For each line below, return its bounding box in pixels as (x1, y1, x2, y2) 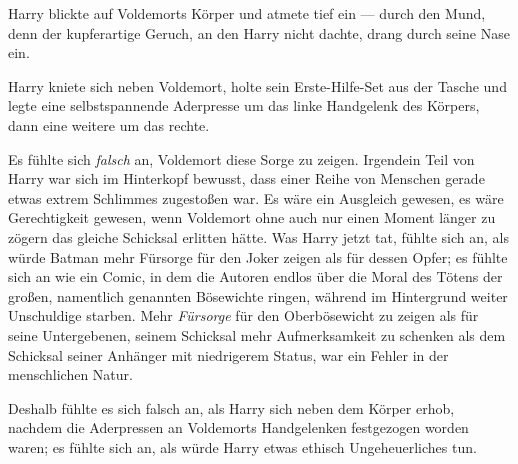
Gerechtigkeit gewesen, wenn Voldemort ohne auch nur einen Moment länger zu (8, 207, 496, 228)
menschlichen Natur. (8, 364, 133, 385)
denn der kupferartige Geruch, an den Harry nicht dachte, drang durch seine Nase (8, 22, 510, 43)
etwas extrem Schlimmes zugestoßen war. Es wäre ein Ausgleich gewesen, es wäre (8, 187, 504, 208)
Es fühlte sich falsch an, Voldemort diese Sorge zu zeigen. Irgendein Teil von (8, 148, 475, 169)
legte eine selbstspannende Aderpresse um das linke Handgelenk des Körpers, (8, 95, 480, 116)
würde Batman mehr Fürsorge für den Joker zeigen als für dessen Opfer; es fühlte (8, 246, 508, 267)
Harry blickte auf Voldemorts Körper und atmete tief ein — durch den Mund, (8, 3, 486, 23)
